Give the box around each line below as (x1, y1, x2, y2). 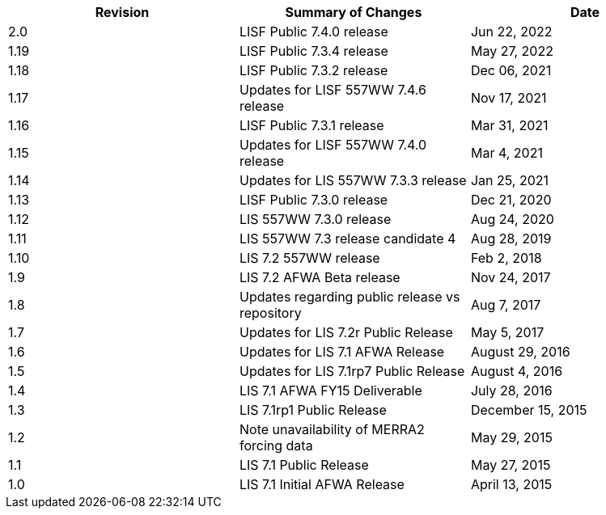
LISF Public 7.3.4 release (239, 43, 388, 59)
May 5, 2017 (470, 324, 545, 340)
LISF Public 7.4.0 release (239, 23, 388, 40)
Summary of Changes (285, 4, 422, 20)
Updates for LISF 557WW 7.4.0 (239, 137, 427, 153)
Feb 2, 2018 (470, 250, 542, 266)
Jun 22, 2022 (470, 23, 553, 40)
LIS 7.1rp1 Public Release (239, 402, 387, 418)
